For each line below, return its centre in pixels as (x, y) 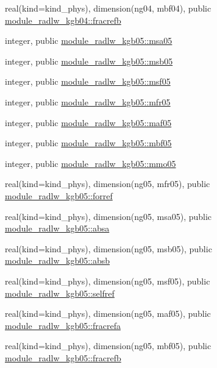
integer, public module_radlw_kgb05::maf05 (88, 122)
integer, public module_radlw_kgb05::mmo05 (91, 163)
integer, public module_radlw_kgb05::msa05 (89, 41)
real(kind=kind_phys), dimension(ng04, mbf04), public (108, 8)
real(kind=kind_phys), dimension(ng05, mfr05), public (108, 184)
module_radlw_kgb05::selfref (60, 293)
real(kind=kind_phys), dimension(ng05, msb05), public (108, 248)
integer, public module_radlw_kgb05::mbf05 (88, 143)
